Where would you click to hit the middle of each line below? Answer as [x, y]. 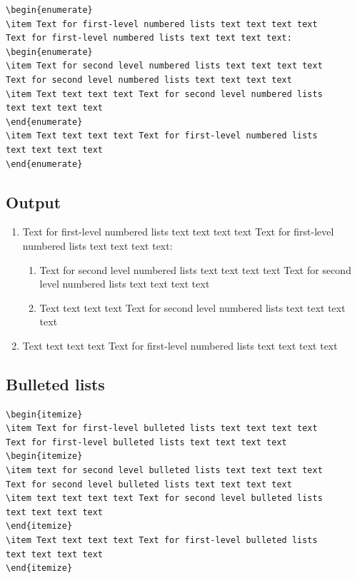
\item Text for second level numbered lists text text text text [164, 66]
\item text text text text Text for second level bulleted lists [164, 498]
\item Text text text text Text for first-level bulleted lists [162, 541]
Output [34, 202]
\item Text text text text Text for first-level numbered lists [162, 136]
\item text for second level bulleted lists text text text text [164, 471]
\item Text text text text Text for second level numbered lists [164, 94]
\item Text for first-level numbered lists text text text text [162, 24]
